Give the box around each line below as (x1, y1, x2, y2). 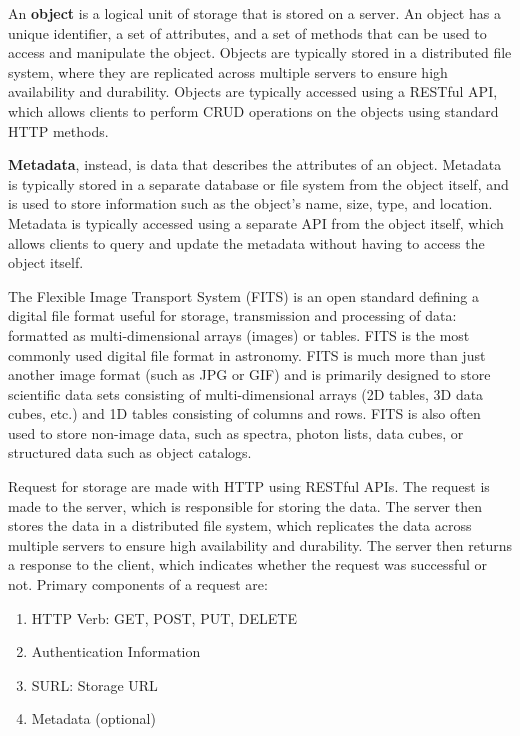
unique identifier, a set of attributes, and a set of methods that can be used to (8, 22, 487, 43)
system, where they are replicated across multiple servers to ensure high (8, 61, 448, 82)
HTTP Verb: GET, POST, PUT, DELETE (31, 607, 297, 628)
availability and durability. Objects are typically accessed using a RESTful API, (8, 81, 498, 102)
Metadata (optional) (31, 708, 156, 729)
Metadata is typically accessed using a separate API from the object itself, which (8, 212, 504, 233)
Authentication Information (31, 641, 201, 662)
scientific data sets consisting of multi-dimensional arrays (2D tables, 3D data (8, 383, 484, 404)
